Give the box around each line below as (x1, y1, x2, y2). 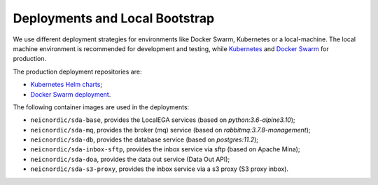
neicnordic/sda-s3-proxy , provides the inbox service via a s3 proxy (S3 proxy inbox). (30, 165, 289, 173)
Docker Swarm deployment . (30, 90, 111, 98)
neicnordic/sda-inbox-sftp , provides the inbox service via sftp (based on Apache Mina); (30, 145, 300, 153)
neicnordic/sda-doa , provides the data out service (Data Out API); (30, 155, 230, 163)
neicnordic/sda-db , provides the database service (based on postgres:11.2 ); (30, 135, 259, 144)
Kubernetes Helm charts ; (30, 81, 103, 89)
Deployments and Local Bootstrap (13, 11, 215, 26)
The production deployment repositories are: (13, 67, 142, 76)
